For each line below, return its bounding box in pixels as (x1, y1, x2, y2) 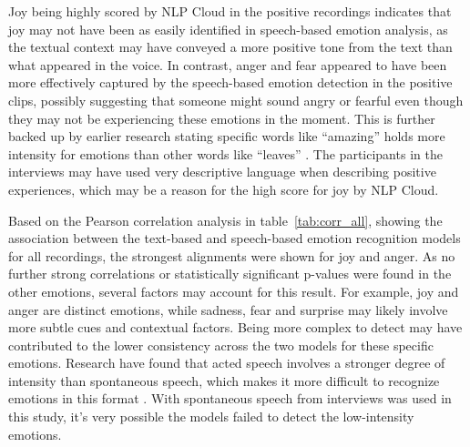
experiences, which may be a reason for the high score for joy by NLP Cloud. (8, 179, 439, 198)
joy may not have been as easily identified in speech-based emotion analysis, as (8, 19, 448, 38)
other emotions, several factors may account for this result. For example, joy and (8, 281, 459, 300)
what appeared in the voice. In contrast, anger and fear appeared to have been (8, 55, 447, 74)
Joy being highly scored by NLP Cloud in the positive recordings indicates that (8, 2, 452, 20)
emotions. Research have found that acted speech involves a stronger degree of (8, 353, 445, 372)
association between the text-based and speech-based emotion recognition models (8, 229, 461, 248)
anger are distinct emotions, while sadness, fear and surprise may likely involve (8, 300, 448, 319)
